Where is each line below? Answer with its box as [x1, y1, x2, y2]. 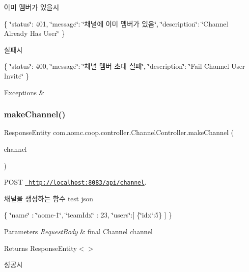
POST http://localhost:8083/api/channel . [4, 177, 147, 187]
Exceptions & [4, 87, 45, 97]
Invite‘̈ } [4, 70, 29, 81]
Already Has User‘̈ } [4, 28, 65, 38]
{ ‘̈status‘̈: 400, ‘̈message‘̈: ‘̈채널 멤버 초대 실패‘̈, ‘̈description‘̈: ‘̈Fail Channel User [4, 61, 245, 71]
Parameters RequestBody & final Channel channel [4, 226, 153, 236]
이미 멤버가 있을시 [4, 2, 59, 12]
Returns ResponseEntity [4, 243, 77, 253]
